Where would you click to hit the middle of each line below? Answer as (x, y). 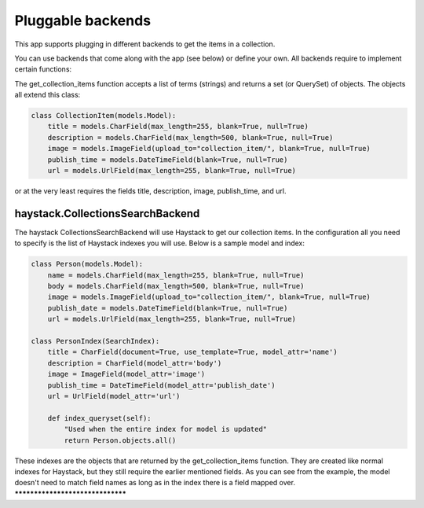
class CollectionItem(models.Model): (104, 116)
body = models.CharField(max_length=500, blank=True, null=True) (176, 286)
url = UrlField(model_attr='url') (114, 396)
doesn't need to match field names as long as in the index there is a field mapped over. (155, 483)
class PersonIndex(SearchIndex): (95, 341)
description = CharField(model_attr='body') (135, 363)
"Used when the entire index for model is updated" (166, 429)
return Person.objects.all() (120, 440)
